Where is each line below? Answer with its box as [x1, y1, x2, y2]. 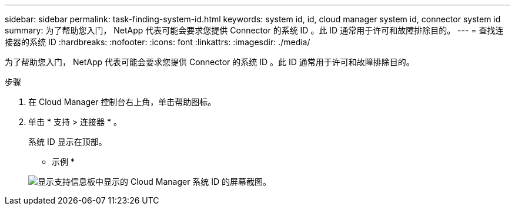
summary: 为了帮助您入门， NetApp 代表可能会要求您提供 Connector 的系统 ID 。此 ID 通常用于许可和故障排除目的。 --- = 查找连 [5, 25, 504, 35]
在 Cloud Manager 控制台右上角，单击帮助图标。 [28, 97, 216, 107]
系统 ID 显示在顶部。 [28, 137, 107, 147]
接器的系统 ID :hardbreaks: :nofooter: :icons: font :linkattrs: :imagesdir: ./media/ [5, 37, 310, 47]
